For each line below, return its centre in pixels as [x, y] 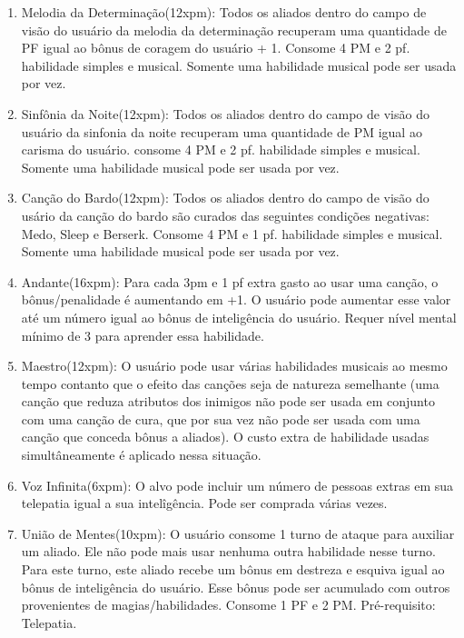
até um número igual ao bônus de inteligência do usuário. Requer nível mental [239, 317]
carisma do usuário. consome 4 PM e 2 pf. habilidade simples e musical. [221, 150]
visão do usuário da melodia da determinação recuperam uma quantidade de [234, 30]
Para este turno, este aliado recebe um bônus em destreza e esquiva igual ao [233, 569]
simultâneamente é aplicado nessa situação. [141, 455]
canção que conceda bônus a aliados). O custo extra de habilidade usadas [225, 437]
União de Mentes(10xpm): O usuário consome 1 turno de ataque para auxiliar [238, 533]
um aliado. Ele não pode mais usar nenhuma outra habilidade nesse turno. [228, 551]
